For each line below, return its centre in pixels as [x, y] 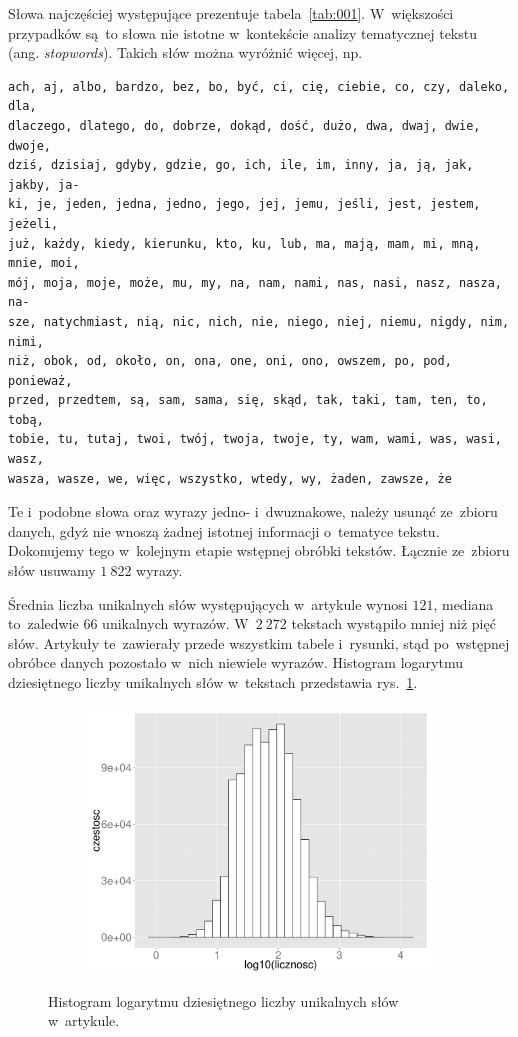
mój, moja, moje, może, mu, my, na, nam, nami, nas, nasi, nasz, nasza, [255, 282]
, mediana [463, 603]
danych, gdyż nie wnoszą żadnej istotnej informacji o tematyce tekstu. [224, 530]
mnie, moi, [44, 263]
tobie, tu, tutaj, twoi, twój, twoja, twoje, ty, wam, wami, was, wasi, [255, 439]
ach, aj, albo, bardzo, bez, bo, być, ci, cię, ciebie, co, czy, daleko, [259, 86]
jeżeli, [33, 223]
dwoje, [29, 145]
